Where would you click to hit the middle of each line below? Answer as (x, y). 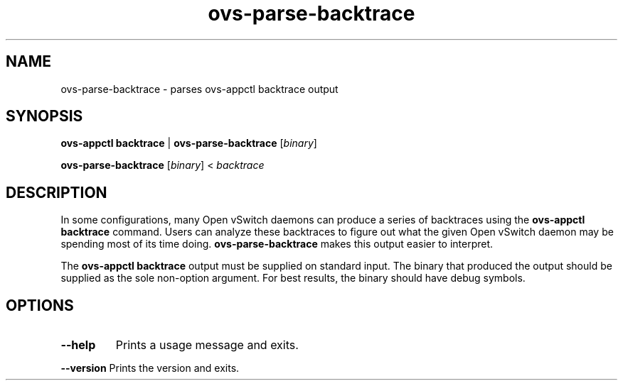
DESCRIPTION (57, 192)
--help (78, 345)
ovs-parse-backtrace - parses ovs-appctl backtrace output (199, 89)
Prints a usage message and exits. (207, 345)
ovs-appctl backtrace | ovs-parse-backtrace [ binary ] (189, 143)
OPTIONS (40, 305)
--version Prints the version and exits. (150, 368)
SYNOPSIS (44, 116)
